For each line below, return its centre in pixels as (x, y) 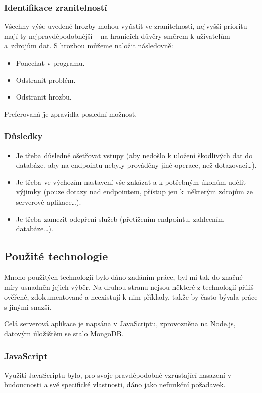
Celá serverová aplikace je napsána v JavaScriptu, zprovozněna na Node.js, (120, 324)
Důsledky (24, 136)
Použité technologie (56, 256)
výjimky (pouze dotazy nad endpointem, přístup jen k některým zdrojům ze (134, 192)
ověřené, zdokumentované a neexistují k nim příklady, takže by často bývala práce (131, 297)
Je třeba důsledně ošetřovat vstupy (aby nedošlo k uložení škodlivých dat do (134, 155)
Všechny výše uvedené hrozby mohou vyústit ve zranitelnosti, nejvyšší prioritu (126, 26)
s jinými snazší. (28, 306)
